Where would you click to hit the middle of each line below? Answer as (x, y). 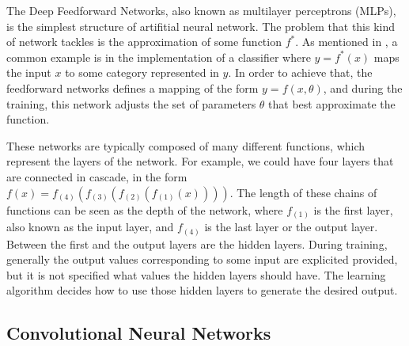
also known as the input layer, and (90, 227)
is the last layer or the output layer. (291, 227)
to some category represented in (142, 72)
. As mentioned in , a (347, 42)
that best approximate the (332, 103)
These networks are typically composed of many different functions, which (186, 145)
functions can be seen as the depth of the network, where (145, 209)
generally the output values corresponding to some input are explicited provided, (202, 259)
